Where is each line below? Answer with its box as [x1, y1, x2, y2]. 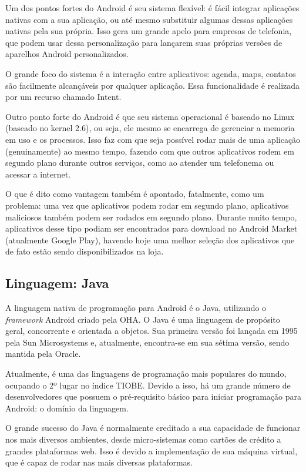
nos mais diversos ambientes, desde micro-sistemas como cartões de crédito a [5, 433, 281, 446]
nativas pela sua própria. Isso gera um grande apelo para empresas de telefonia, [5, 25, 292, 37]
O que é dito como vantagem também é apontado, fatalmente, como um [5, 188, 264, 200]
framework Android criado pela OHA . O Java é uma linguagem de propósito [5, 313, 280, 325]
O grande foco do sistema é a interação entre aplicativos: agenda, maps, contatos [5, 67, 296, 79]
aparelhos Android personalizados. [5, 48, 129, 60]
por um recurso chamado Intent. [5, 91, 122, 103]
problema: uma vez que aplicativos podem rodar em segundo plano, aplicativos [5, 199, 289, 211]
